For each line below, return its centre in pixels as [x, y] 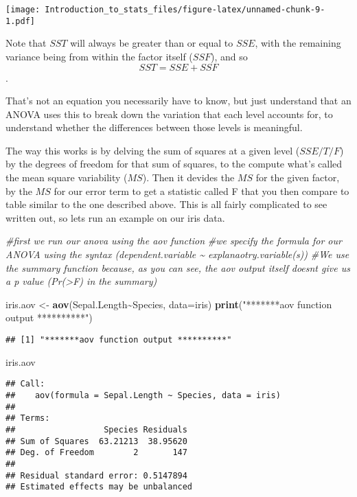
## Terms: [28, 418]
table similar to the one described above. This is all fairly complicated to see [166, 204]
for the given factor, [298, 177]
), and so [229, 56]
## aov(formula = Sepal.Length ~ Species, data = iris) [143, 395]
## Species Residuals [96, 429]
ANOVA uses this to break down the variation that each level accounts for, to [169, 114]
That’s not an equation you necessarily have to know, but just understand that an [178, 101]
